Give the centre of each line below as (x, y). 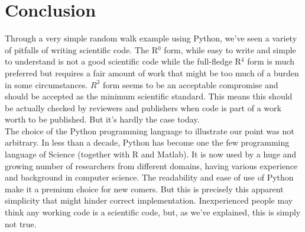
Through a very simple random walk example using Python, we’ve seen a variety (151, 38)
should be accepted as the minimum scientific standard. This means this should (149, 96)
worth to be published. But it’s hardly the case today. (102, 119)
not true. (21, 223)
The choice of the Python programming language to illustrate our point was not (150, 130)
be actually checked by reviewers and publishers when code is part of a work (143, 107)
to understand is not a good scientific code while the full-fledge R (123, 61)
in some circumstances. (46, 84)
